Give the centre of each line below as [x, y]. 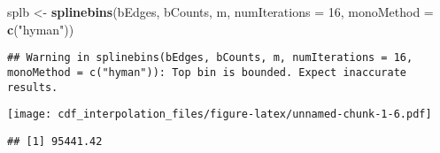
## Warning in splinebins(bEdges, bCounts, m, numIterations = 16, [210, 58]
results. [33, 87]
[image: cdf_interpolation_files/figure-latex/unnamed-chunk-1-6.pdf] [220, 115]
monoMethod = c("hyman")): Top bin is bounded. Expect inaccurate [207, 72]
